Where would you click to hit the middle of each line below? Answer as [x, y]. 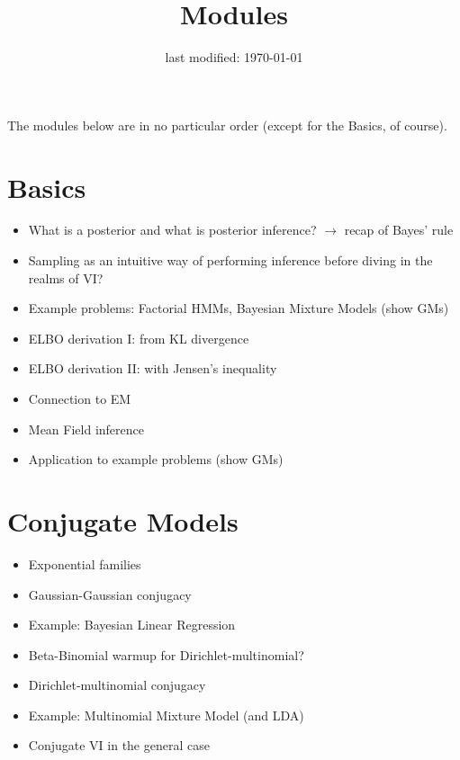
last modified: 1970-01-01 [234, 57]
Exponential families [85, 563]
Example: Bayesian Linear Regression [132, 625]
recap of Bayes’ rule [399, 230]
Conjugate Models [123, 520]
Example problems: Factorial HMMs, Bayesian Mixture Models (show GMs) [239, 308]
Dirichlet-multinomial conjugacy [117, 685]
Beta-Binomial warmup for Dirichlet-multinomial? [166, 654]
